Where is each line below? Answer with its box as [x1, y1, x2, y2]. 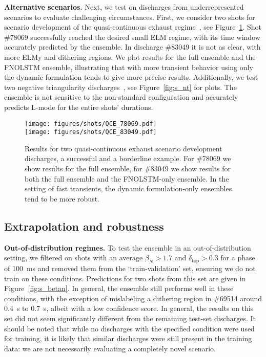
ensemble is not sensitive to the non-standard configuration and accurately [4, 92, 238, 102]
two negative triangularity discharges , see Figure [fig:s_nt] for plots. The [4, 81, 237, 92]
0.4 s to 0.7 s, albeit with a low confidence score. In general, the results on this [4, 303, 254, 314]
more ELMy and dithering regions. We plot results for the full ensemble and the [4, 51, 256, 62]
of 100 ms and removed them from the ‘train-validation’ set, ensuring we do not [4, 263, 256, 273]
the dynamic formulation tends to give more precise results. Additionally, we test [4, 72, 258, 82]
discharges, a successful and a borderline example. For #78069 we [25, 153, 231, 164]
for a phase [220, 252, 255, 263]
